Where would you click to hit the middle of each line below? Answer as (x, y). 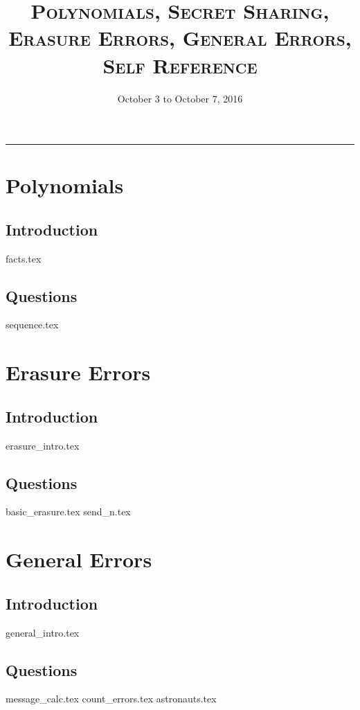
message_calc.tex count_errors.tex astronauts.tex (111, 699)
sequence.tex (32, 325)
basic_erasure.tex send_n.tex (68, 512)
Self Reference (180, 65)
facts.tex (24, 258)
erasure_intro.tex (43, 445)
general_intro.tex (43, 632)
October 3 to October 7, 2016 (180, 98)
